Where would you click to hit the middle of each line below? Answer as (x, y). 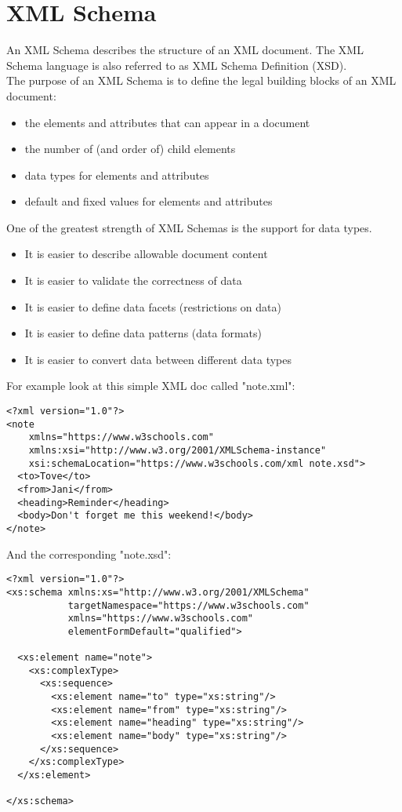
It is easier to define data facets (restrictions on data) (153, 306)
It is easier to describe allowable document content (146, 254)
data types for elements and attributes (117, 175)
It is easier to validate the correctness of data (133, 280)
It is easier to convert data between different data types (158, 359)
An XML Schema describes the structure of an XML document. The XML (185, 50)
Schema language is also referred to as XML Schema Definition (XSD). (177, 65)
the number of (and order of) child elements (130, 149)
